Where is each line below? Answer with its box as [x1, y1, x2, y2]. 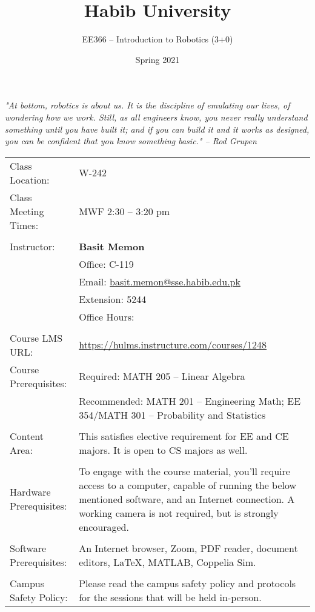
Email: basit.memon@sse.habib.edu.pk [79, 274, 240, 288]
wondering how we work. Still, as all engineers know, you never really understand [5, 110, 308, 123]
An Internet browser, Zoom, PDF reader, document [79, 540, 298, 555]
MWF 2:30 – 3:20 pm [79, 204, 170, 218]
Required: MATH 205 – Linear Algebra [79, 369, 245, 384]
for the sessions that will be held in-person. [79, 590, 262, 604]
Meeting [10, 204, 44, 218]
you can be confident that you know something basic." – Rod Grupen [5, 135, 257, 147]
